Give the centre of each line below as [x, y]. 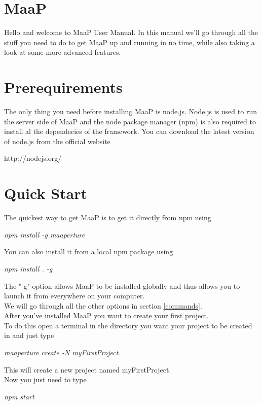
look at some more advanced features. [63, 52]
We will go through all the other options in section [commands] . [103, 305]
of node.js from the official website [57, 141]
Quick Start [46, 193]
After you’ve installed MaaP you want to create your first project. [106, 315]
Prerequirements [63, 87]
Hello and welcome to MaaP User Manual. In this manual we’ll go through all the [131, 32]
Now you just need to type [45, 379]
